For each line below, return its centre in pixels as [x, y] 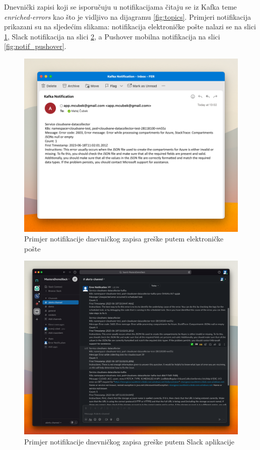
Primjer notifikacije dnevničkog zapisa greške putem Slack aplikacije [129, 441]
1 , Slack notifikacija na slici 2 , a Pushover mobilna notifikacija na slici [112, 36]
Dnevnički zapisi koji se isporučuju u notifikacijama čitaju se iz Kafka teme [120, 7]
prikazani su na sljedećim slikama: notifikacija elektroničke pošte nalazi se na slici [130, 27]
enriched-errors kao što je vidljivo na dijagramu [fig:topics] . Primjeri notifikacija [127, 16]
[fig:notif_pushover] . [35, 46]
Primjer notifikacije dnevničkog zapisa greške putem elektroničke [124, 239]
